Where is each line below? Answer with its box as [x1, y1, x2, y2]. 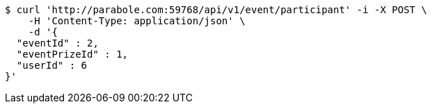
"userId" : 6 [16, 60, 88, 71]
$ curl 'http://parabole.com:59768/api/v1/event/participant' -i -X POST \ [5, 4, 427, 15]
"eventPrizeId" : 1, [16, 49, 129, 60]
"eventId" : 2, [16, 37, 99, 49]
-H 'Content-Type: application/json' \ [28, 15, 246, 26]
